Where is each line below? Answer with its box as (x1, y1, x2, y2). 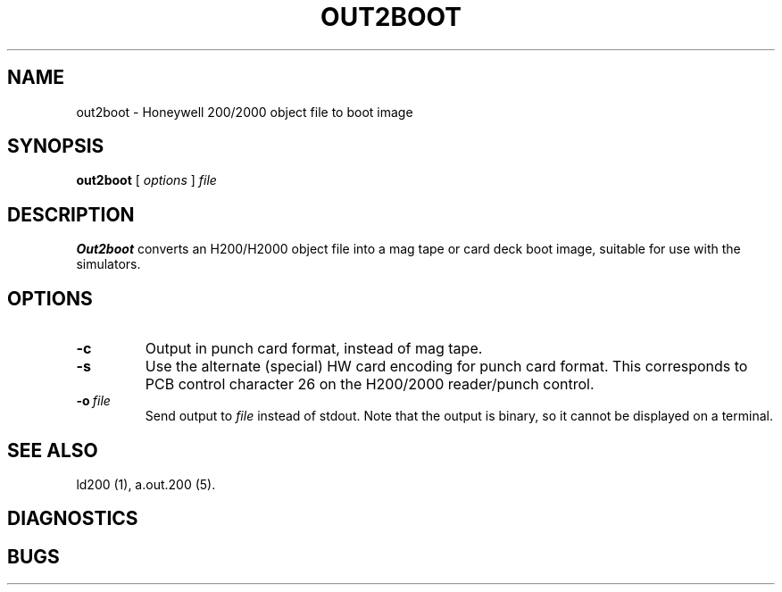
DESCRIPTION (7, 203, 135, 226)
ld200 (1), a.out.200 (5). (76, 476, 216, 492)
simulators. (76, 256, 141, 272)
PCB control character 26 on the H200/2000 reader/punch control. (145, 375, 595, 394)
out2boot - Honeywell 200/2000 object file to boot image (76, 104, 413, 120)
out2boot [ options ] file (76, 172, 217, 188)
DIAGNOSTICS (7, 507, 138, 530)
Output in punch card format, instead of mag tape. (145, 339, 483, 358)
